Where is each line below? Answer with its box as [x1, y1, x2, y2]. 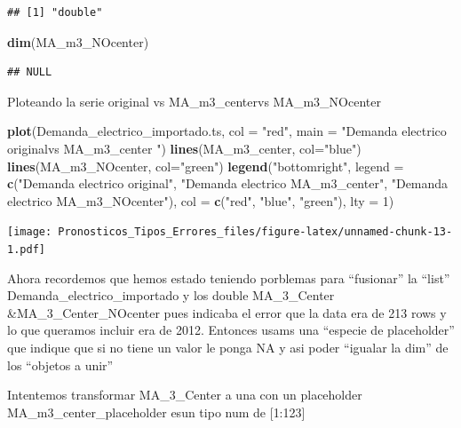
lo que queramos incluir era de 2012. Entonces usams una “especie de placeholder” [7, 321, 455, 339]
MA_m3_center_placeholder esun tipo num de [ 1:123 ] [7, 402, 306, 421]
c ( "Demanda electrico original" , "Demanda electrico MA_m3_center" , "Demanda [7, 174, 449, 193]
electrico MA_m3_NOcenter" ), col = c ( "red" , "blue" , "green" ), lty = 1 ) [7, 191, 394, 210]
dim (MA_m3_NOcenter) [7, 32, 149, 51]
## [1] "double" [7, 6, 103, 19]
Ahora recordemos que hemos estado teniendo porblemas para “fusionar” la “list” [7, 268, 450, 287]
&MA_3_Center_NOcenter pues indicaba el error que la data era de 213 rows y [7, 303, 447, 321]
